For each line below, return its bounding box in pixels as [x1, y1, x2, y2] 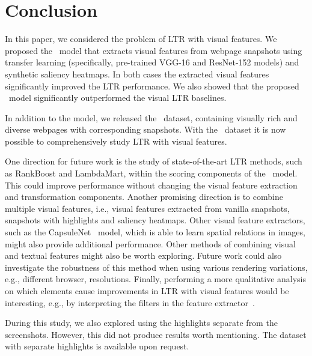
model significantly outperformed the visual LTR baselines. [8, 91, 227, 104]
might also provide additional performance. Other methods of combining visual [5, 237, 296, 250]
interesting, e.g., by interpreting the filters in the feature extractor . [5, 296, 255, 309]
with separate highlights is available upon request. [5, 340, 189, 352]
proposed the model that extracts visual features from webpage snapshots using [5, 44, 302, 56]
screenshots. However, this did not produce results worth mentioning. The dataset [5, 328, 307, 340]
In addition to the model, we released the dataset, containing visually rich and [5, 111, 298, 124]
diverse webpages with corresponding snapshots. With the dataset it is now [5, 123, 286, 136]
